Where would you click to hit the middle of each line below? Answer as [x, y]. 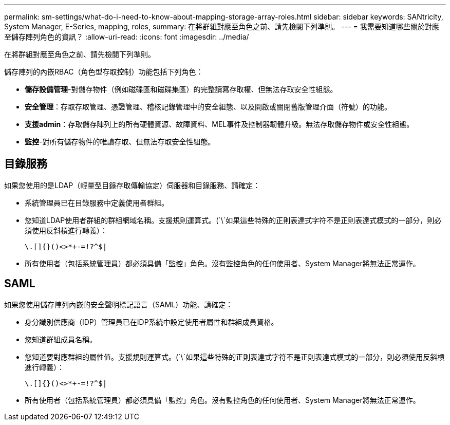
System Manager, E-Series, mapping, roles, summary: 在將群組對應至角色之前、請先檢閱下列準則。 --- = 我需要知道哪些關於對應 [222, 26]
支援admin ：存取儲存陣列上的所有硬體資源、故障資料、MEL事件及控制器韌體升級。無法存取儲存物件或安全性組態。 [219, 124]
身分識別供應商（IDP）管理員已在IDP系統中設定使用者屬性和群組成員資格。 [152, 322]
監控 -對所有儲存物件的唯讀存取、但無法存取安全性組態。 [120, 142]
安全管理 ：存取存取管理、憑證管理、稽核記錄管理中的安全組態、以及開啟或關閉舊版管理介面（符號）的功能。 [208, 107]
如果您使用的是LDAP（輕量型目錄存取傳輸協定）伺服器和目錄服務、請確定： [132, 185]
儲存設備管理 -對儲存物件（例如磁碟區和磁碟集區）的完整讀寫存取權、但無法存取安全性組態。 [181, 89]
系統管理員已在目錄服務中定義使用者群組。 [97, 202]
